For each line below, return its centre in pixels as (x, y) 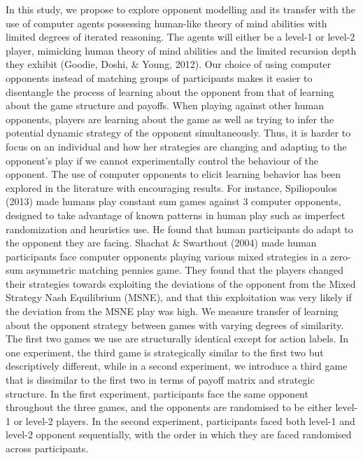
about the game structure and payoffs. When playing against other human (165, 105)
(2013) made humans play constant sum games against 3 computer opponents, (173, 201)
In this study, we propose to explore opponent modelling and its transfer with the (180, 9)
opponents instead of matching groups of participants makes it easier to (159, 77)
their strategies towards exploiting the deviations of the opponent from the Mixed (181, 283)
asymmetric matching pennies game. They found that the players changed (185, 270)
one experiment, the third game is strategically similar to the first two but (165, 352)
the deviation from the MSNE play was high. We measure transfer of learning (172, 311)
